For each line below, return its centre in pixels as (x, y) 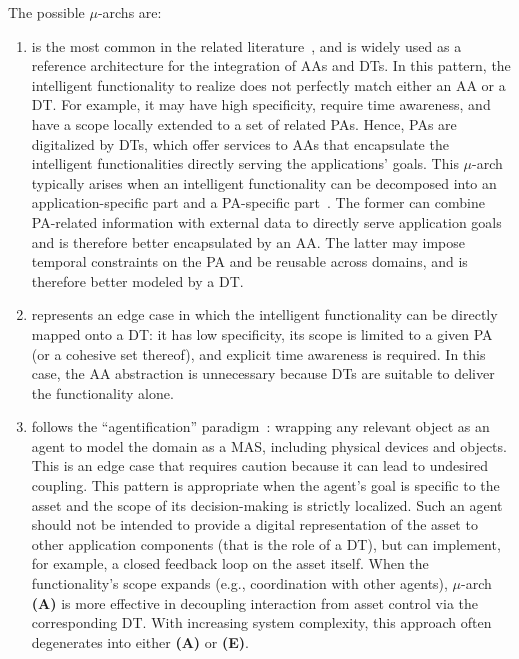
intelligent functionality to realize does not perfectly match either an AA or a (268, 84)
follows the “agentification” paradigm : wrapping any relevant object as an (260, 426)
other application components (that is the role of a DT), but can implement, (266, 543)
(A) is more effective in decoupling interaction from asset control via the (254, 602)
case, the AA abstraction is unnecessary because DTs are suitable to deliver (263, 373)
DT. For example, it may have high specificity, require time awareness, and (261, 104)
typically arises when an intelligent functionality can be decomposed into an (264, 182)
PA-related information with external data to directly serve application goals (266, 221)
